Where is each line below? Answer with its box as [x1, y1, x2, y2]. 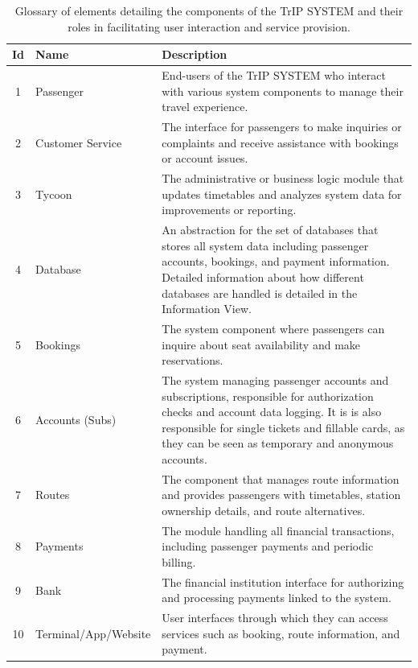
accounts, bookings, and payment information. [162, 253, 390, 270]
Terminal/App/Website [35, 625, 151, 641]
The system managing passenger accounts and [162, 371, 389, 388]
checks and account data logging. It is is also [162, 403, 382, 420]
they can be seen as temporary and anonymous [162, 435, 394, 452]
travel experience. [162, 98, 248, 115]
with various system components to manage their [162, 82, 404, 99]
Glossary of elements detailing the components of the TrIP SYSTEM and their [14, 2, 404, 19]
